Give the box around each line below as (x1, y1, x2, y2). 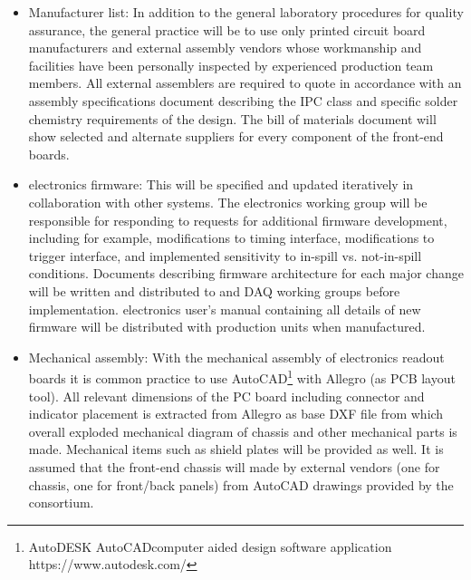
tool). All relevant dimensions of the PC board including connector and (28, 386, 425, 405)
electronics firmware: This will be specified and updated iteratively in (28, 175, 414, 194)
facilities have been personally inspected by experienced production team (28, 55, 434, 74)
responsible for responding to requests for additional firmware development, (28, 210, 447, 229)
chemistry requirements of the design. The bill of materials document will (28, 109, 437, 128)
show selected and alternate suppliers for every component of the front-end (28, 127, 444, 146)
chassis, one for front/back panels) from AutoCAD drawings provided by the (28, 475, 454, 494)
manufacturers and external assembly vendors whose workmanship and (28, 38, 422, 57)
